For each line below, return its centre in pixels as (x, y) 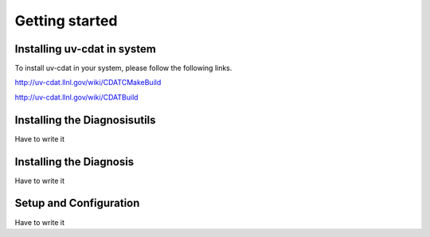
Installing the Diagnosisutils (85, 120)
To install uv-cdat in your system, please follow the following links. (123, 68)
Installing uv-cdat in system (86, 49)
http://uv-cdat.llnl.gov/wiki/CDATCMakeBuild (88, 83)
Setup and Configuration (77, 203)
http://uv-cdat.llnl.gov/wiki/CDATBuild (76, 97)
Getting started (66, 21)
